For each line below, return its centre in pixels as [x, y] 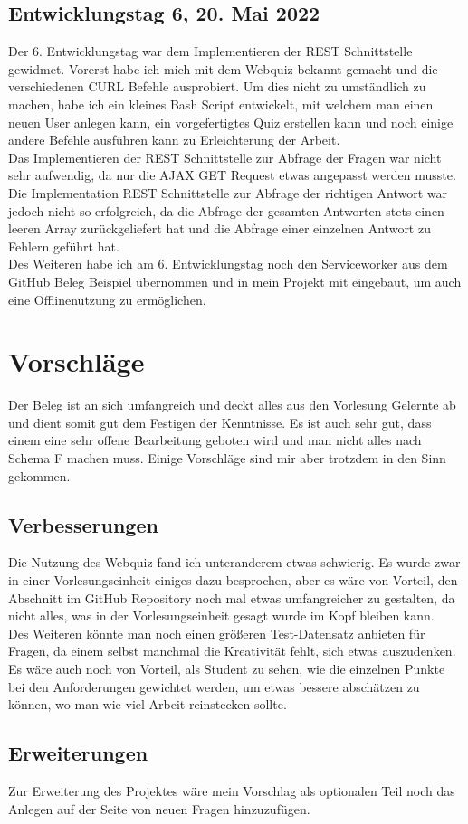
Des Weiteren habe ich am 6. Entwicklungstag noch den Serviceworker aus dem [228, 264]
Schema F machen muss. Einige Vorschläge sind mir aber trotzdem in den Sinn [227, 458]
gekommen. [39, 475]
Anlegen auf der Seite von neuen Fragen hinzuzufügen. [159, 808]
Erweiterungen [78, 753]
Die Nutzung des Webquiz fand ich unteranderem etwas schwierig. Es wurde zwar [234, 562]
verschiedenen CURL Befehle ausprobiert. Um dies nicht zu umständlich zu [217, 86]
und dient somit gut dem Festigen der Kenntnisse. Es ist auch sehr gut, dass [220, 422]
